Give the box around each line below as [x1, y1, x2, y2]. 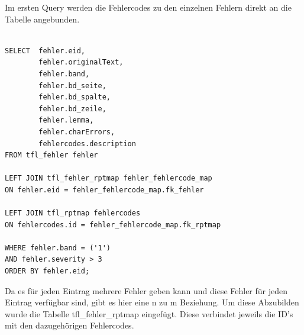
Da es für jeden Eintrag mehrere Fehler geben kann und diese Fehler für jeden [5, 284, 288, 297]
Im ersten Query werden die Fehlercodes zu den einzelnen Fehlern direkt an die [5, 1, 292, 13]
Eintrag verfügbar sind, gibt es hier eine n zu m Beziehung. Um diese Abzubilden [5, 296, 299, 308]
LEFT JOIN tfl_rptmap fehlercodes [5, 209, 141, 218]
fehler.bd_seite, [38, 81, 106, 90]
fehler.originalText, [38, 58, 124, 67]
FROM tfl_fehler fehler [5, 151, 98, 160]
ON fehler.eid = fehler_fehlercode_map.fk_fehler [5, 185, 204, 194]
